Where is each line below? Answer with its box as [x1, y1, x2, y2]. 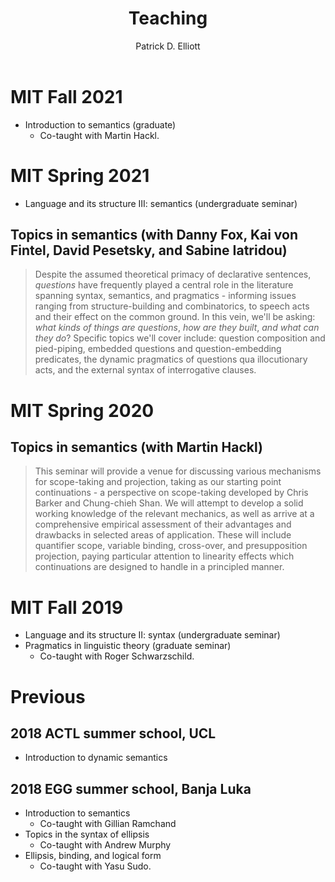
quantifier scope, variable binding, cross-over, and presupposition [34, 540, 308, 552]
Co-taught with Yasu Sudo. [39, 860, 152, 872]
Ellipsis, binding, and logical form [24, 850, 162, 862]
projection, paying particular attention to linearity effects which [34, 550, 295, 562]
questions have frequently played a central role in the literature [34, 279, 294, 291]
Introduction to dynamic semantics [24, 752, 168, 764]
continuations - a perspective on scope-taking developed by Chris [34, 487, 309, 499]
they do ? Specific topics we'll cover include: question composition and [34, 332, 326, 344]
